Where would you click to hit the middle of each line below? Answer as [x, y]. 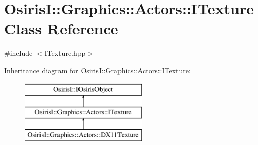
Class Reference [61, 28]
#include [18, 53]
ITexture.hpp [65, 53]
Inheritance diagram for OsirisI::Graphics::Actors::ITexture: [97, 70]
